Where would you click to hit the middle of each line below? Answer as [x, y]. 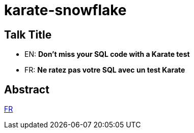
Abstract [27, 89]
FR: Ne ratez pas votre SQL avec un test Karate [105, 70]
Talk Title [28, 35]
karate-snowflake [65, 10]
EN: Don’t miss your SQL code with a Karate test [107, 54]
